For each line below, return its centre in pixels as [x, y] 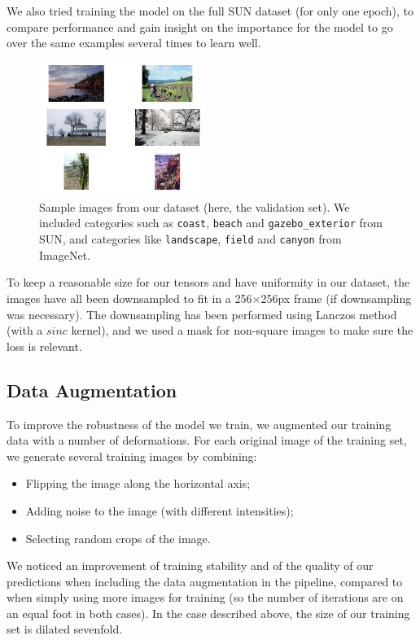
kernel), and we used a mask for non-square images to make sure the [242, 330]
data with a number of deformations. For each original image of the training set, [207, 440]
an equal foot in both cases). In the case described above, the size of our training [208, 613]
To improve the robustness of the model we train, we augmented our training [199, 424]
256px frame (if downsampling [336, 298]
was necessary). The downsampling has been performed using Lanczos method [202, 314]
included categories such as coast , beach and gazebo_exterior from [211, 223]
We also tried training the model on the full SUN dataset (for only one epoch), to [210, 11]
